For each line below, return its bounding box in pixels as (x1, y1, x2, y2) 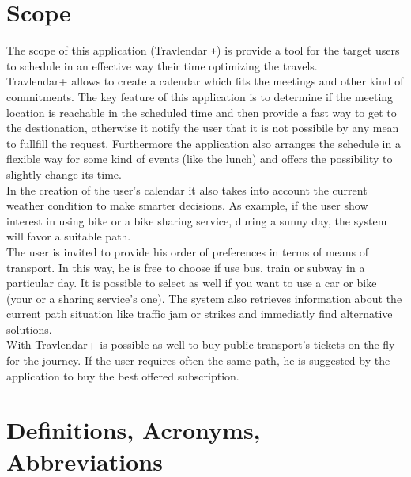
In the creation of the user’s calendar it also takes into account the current (6, 181, 368, 198)
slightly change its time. (6, 165, 122, 182)
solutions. (6, 320, 52, 337)
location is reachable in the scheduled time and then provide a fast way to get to (6, 104, 397, 120)
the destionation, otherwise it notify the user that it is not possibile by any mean (6, 119, 399, 136)
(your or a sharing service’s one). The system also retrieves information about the (6, 290, 402, 306)
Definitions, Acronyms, (6, 414, 261, 446)
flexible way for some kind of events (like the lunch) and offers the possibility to (6, 150, 393, 167)
